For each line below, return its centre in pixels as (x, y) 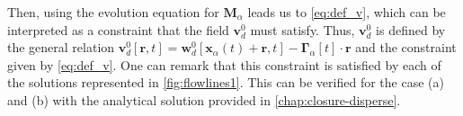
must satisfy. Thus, (303, 29)
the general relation (61, 47)
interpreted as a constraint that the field (118, 29)
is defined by (411, 29)
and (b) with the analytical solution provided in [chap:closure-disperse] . (204, 99)
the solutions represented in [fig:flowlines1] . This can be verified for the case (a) (226, 82)
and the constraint (406, 47)
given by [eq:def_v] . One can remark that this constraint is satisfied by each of (224, 64)
